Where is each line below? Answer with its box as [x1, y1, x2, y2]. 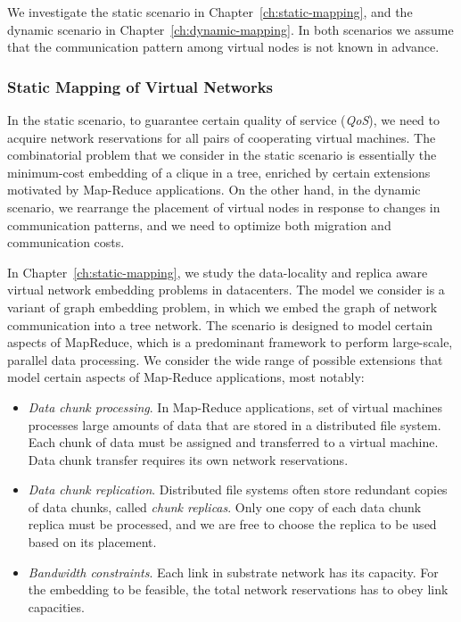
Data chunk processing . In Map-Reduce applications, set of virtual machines [28, 397, 443, 416]
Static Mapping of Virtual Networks [7, 75, 274, 97]
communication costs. [7, 233, 125, 252]
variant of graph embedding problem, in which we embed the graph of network [7, 297, 438, 316]
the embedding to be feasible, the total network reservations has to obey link [28, 580, 449, 599]
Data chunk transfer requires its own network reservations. [28, 450, 349, 469]
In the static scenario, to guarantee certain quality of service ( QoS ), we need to [7, 111, 440, 129]
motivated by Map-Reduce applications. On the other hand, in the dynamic [7, 180, 421, 199]
